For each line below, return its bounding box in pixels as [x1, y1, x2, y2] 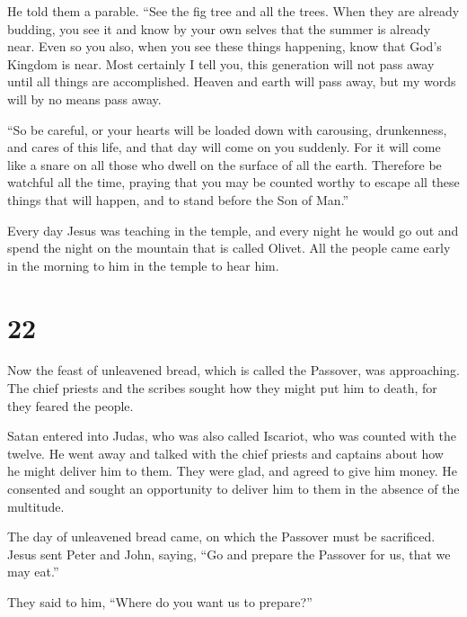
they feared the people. [7, 396, 134, 415]
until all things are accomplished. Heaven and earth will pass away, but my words [7, 72, 456, 91]
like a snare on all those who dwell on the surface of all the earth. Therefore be [7, 155, 442, 174]
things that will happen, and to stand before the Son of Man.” [7, 190, 349, 209]
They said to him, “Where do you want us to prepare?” [7, 592, 313, 611]
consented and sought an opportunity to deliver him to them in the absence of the [7, 479, 460, 497]
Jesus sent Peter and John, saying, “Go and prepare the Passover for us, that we [7, 544, 451, 563]
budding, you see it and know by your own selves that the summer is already [7, 19, 431, 38]
